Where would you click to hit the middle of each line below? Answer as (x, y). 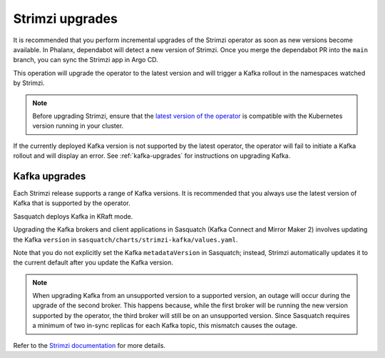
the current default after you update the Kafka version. (93, 263)
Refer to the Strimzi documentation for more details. (89, 345)
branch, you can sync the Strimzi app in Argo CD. (86, 60)
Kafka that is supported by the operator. (72, 203)
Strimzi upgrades (65, 19)
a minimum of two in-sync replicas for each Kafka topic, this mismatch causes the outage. (165, 326)
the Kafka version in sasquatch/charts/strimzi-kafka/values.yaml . (125, 239)
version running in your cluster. (78, 126)
